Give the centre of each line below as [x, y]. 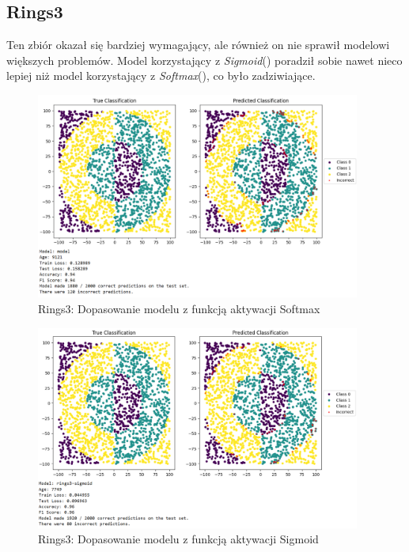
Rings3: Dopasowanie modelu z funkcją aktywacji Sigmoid [178, 539]
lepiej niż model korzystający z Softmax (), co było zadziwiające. [161, 76]
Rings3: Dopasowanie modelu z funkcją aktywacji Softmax [179, 309]
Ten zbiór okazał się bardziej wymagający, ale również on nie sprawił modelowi [198, 45]
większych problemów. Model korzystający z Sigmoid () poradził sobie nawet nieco [204, 60]
